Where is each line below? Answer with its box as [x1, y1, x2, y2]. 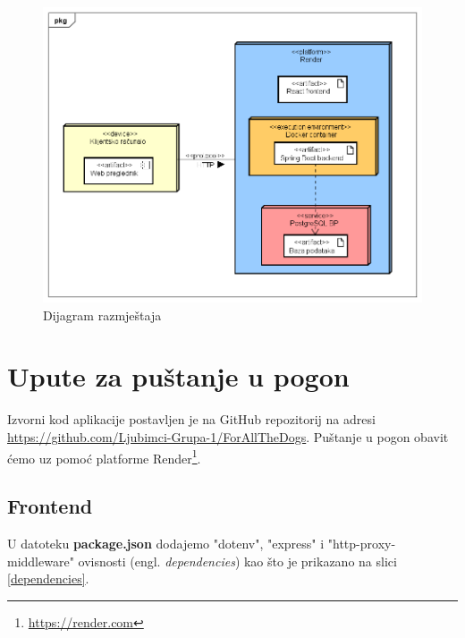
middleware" [7, 551, 74, 570]
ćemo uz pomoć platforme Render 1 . [7, 446, 201, 467]
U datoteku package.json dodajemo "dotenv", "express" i [7, 534, 325, 553]
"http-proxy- [327, 534, 396, 553]
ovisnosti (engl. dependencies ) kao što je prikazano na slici [78, 551, 397, 570]
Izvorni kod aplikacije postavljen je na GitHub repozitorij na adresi [7, 410, 376, 429]
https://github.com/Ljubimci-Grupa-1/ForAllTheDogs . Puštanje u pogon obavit [7, 428, 449, 446]
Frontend [7, 492, 93, 520]
